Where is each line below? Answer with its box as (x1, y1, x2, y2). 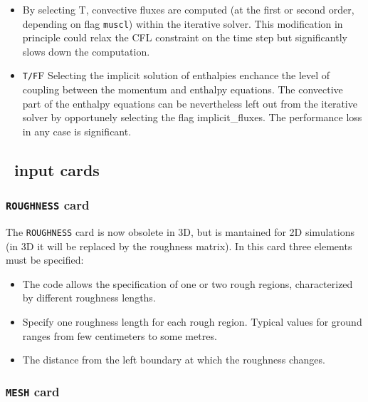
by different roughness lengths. (22, 290, 156, 305)
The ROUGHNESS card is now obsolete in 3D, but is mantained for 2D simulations (6, 225, 354, 239)
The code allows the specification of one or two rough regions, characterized (22, 276, 353, 291)
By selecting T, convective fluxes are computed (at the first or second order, (22, 2, 354, 16)
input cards (14, 158, 100, 180)
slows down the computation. (22, 43, 150, 58)
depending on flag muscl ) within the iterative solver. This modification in (22, 16, 343, 31)
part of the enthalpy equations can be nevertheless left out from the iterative (22, 96, 357, 110)
